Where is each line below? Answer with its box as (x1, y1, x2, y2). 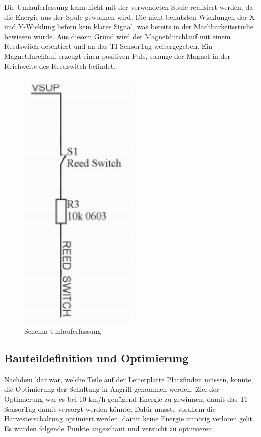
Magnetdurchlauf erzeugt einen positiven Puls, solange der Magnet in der (4, 50, 231, 61)
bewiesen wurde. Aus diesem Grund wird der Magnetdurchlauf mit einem (4, 31, 231, 41)
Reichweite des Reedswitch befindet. (4, 60, 116, 71)
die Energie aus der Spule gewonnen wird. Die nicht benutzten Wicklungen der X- (4, 11, 257, 22)
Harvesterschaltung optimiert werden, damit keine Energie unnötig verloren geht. (4, 413, 254, 424)
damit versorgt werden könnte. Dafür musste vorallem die (38, 403, 216, 414)
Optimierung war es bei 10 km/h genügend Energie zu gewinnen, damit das (4, 394, 238, 404)
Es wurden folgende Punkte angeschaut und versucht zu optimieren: (4, 423, 214, 433)
